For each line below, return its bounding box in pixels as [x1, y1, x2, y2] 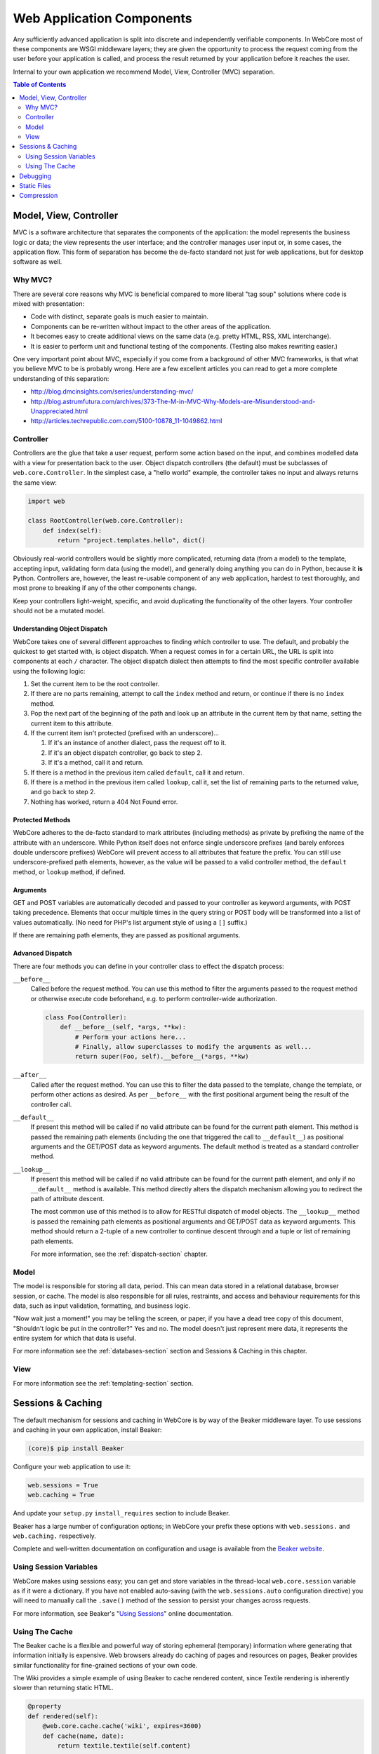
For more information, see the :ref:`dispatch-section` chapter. [30, 1250, 208, 1258]
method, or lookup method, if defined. [13, 867, 126, 876]
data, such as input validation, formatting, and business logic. [13, 1301, 191, 1310]
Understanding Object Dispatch [13, 624, 108, 633]
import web [27, 497, 65, 505]
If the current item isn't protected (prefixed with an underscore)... [30, 729, 220, 737]
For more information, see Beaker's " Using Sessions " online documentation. [13, 1609, 233, 1617]
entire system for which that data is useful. [13, 1334, 137, 1343]
